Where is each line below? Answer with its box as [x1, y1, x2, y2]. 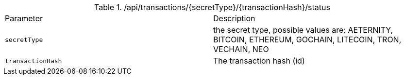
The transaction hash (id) [213, 56, 305, 66]
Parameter [5, 13, 43, 23]
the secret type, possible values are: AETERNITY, [213, 25, 393, 35]
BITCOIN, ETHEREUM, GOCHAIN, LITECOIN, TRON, [213, 35, 402, 44]
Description [213, 13, 255, 23]
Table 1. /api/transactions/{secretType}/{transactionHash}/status [94, 2, 330, 12]
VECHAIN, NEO [213, 44, 269, 54]
